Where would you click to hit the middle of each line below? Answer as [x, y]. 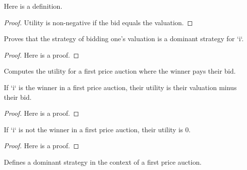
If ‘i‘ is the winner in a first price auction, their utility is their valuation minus [120, 87]
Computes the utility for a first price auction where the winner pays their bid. [120, 71]
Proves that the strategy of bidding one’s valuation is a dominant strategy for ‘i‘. [124, 39]
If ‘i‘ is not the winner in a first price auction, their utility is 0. [97, 129]
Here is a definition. [33, 6]
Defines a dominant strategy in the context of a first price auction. [103, 162]
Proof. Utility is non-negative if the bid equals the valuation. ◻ [99, 22]
